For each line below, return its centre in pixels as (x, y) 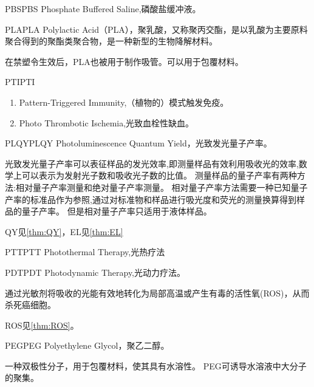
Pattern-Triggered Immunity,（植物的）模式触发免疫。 (124, 102)
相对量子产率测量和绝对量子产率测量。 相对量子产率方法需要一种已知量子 (162, 187)
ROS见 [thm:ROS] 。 (42, 325)
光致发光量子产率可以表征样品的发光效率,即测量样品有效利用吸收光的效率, (152, 163)
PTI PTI (20, 82)
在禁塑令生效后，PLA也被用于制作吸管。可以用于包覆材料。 (124, 61)
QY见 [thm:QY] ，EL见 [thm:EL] (64, 231)
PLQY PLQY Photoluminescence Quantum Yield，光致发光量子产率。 (138, 143)
